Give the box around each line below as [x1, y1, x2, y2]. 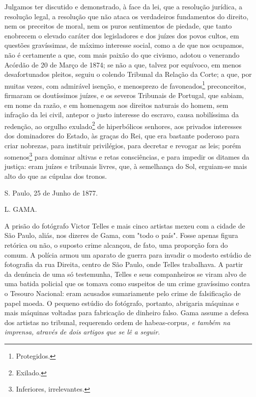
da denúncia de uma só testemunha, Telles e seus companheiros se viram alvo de [4, 268, 247, 279]
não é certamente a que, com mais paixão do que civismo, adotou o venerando [4, 49, 240, 60]
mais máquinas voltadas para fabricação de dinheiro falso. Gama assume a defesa [4, 307, 249, 318]
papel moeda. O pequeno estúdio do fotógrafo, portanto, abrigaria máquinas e [4, 298, 239, 308]
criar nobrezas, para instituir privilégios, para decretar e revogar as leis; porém [4, 140, 241, 150]
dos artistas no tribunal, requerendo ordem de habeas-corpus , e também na [4, 317, 230, 327]
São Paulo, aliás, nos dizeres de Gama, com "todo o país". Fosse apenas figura [4, 230, 238, 240]
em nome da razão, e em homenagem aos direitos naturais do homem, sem [4, 99, 228, 110]
